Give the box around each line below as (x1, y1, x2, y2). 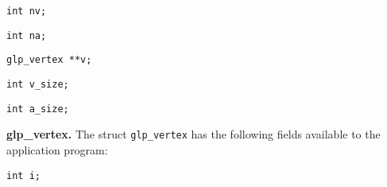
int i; (6, 169, 41, 181)
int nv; (6, 6, 47, 17)
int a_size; (6, 103, 69, 115)
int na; (6, 29, 47, 41)
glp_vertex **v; (6, 54, 92, 66)
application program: (6, 141, 108, 158)
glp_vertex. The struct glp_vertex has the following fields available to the (6, 126, 381, 142)
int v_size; (6, 78, 69, 90)
